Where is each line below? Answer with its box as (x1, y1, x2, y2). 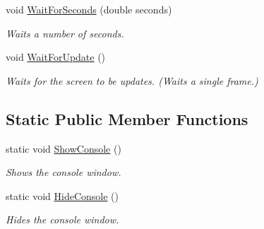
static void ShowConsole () (6, 141, 121, 155)
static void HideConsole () (6, 188, 119, 203)
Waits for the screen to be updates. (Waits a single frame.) (6, 73, 258, 88)
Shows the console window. (6, 165, 121, 180)
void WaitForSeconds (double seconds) (6, 2, 172, 16)
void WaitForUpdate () (6, 49, 106, 64)
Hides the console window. (6, 212, 119, 227)
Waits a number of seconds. (6, 25, 124, 40)
